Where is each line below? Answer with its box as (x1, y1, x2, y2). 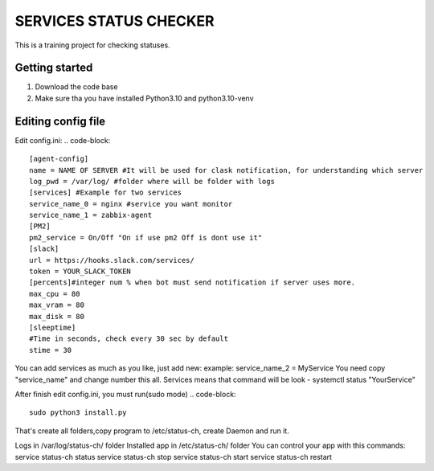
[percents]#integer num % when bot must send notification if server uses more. (29, 278, 356, 287)
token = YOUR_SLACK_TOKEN (29, 267, 132, 276)
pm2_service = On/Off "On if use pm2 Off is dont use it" (29, 233, 263, 242)
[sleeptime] (29, 323, 76, 332)
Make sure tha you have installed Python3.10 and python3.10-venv (35, 93, 254, 103)
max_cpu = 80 (29, 289, 80, 298)
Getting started (14, 61, 93, 75)
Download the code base (35, 82, 118, 92)
